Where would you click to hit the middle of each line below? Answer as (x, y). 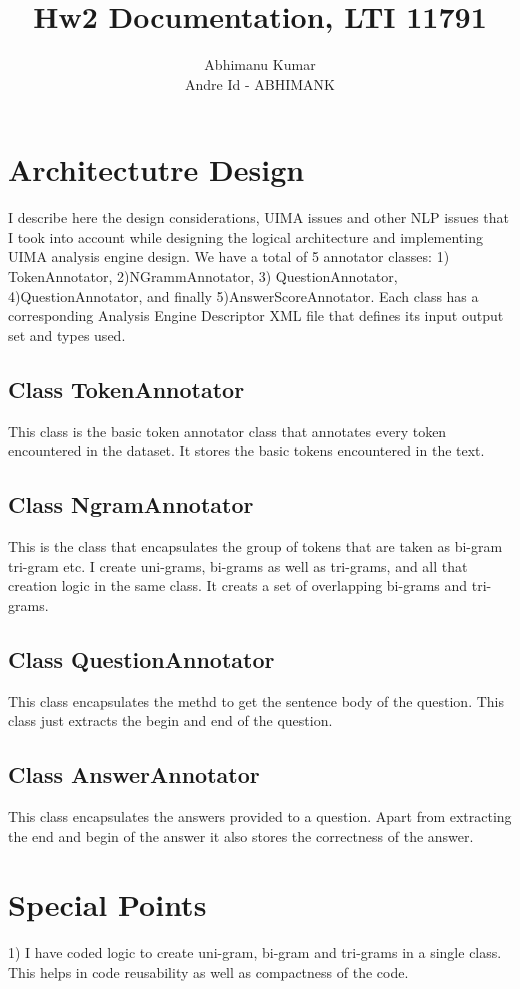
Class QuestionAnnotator (141, 658)
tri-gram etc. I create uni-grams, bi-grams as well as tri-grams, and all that (238, 565)
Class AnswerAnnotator (134, 774)
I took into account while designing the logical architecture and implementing (245, 236)
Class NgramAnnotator (131, 504)
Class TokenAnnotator (126, 388)
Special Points (107, 904)
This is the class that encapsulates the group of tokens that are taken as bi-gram (255, 546)
